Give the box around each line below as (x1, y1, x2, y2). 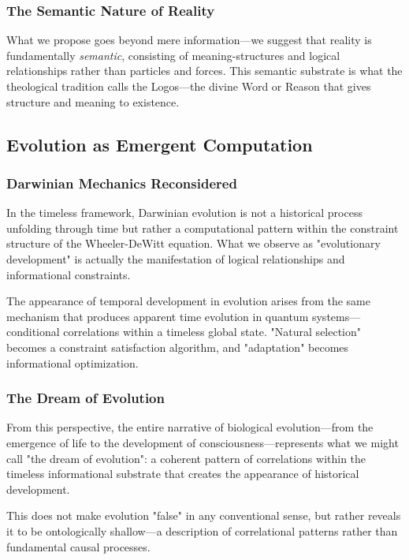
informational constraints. (6, 266, 131, 282)
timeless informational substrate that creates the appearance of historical (6, 465, 359, 482)
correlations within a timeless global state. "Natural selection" (63, 323, 362, 340)
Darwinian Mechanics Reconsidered (6, 173, 237, 192)
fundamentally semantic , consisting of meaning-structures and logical (6, 47, 340, 63)
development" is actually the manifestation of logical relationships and (6, 250, 345, 267)
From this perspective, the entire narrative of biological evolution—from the (6, 419, 374, 435)
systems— (311, 308, 361, 324)
